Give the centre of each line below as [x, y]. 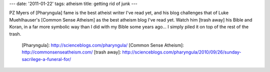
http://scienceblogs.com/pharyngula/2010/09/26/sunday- [182, 52]
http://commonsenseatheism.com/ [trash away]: [71, 52]
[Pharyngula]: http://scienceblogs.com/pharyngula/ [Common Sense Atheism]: [103, 45]
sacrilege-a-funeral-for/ [46, 59]
